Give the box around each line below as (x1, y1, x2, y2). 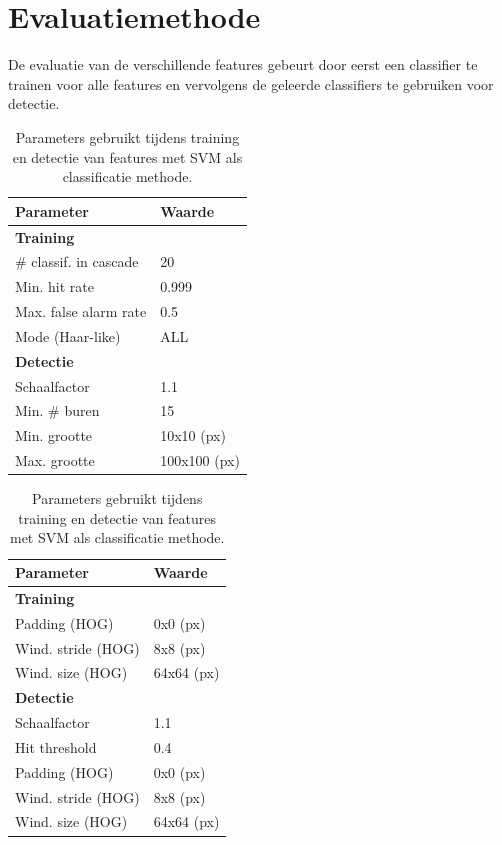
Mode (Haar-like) (15, 325, 121, 346)
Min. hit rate (15, 276, 95, 297)
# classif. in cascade (15, 251, 139, 272)
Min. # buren (15, 400, 100, 421)
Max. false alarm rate (15, 301, 147, 322)
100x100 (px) (160, 450, 240, 471)
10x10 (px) (160, 425, 226, 446)
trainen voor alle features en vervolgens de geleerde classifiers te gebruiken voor (8, 73, 494, 94)
